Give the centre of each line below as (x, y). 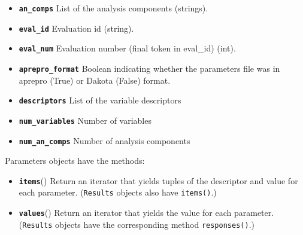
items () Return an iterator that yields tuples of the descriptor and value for (158, 180)
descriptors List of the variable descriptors (100, 100)
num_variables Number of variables (85, 120)
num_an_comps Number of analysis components (104, 140)
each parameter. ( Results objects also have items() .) (118, 192)
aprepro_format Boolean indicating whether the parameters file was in (149, 68)
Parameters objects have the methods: (75, 161)
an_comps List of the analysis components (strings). (113, 8)
